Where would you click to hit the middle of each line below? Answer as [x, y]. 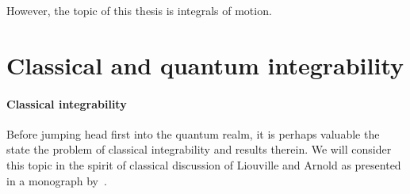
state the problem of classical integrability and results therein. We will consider [199, 149]
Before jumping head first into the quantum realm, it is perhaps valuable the [193, 133]
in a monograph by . [57, 180]
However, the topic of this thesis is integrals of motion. [139, 10]
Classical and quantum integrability [205, 65]
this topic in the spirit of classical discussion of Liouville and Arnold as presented [204, 164]
